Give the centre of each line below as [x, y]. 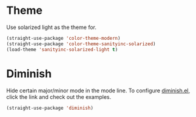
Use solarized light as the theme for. [52, 27]
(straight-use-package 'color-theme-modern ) [63, 38]
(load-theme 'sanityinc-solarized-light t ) [62, 49]
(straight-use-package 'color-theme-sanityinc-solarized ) [81, 44]
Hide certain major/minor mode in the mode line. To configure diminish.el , [98, 90]
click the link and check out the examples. [59, 96]
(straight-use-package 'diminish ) [50, 108]
